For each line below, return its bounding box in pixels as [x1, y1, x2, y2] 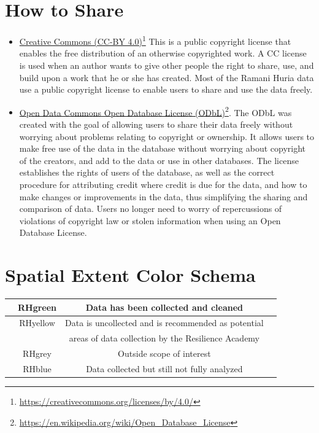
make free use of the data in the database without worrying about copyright [19, 142, 306, 155]
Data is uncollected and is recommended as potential [65, 316, 264, 329]
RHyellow [19, 316, 55, 329]
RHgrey [23, 347, 52, 360]
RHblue [23, 362, 52, 375]
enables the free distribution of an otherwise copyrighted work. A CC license [19, 47, 307, 60]
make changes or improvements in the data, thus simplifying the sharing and [19, 190, 308, 203]
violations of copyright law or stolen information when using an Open [19, 214, 281, 227]
